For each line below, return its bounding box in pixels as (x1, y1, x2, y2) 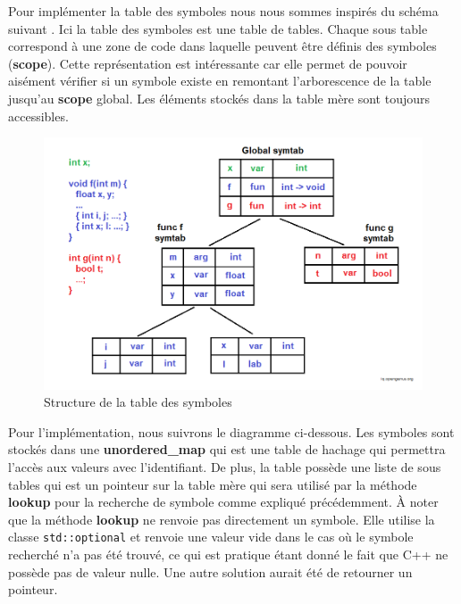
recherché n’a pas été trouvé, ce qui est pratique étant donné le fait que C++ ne (8, 545, 448, 564)
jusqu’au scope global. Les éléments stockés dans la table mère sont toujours (8, 88, 431, 107)
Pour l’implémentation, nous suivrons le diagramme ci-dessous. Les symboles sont (8, 422, 455, 441)
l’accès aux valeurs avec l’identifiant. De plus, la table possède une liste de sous (8, 458, 441, 476)
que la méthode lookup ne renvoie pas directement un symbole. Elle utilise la (8, 509, 435, 528)
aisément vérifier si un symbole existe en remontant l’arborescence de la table (8, 71, 432, 90)
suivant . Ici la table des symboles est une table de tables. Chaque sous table (8, 19, 428, 37)
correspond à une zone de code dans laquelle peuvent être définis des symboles (8, 37, 437, 55)
